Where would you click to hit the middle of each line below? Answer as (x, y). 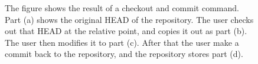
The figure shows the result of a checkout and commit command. (122, 8)
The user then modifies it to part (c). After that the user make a (122, 42)
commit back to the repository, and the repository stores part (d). (124, 54)
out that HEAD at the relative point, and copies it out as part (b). (126, 31)
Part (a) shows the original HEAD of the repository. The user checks (129, 19)
